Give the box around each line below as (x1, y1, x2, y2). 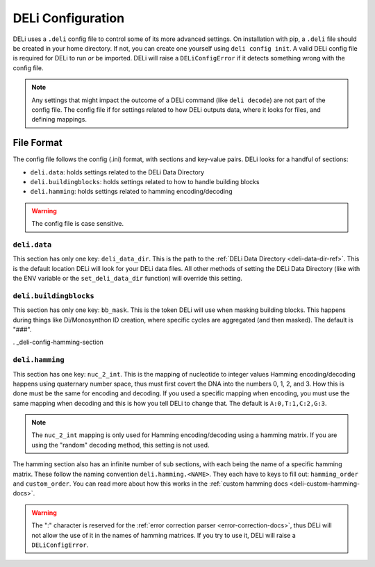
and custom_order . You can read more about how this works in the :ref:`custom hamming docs (12, 479, 288, 488)
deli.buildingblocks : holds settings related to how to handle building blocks (30, 177, 260, 186)
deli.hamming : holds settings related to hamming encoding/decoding (30, 188, 233, 196)
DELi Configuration (12, 10, 125, 26)
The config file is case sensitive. (31, 220, 124, 228)
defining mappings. (31, 115, 87, 124)
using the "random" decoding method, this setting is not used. (31, 441, 210, 449)
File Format (12, 137, 62, 149)
